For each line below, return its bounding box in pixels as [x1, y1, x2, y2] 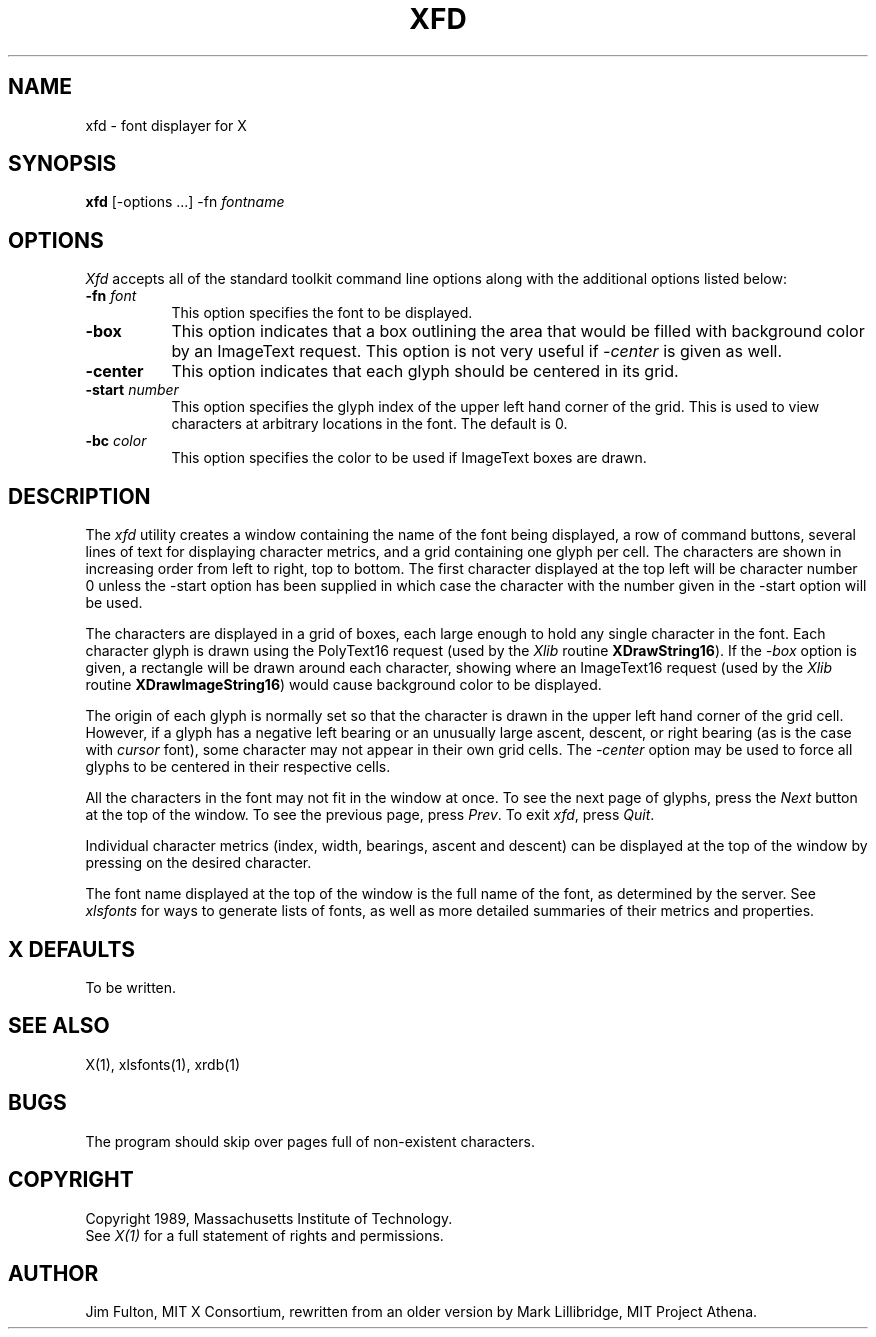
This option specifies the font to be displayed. [171, 304, 473, 322]
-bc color [85, 432, 147, 450]
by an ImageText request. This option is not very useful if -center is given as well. [171, 341, 783, 362]
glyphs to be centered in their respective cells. [85, 758, 391, 776]
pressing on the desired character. [85, 854, 312, 872]
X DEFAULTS [8, 936, 136, 962]
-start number [85, 381, 179, 399]
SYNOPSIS [8, 151, 117, 177]
